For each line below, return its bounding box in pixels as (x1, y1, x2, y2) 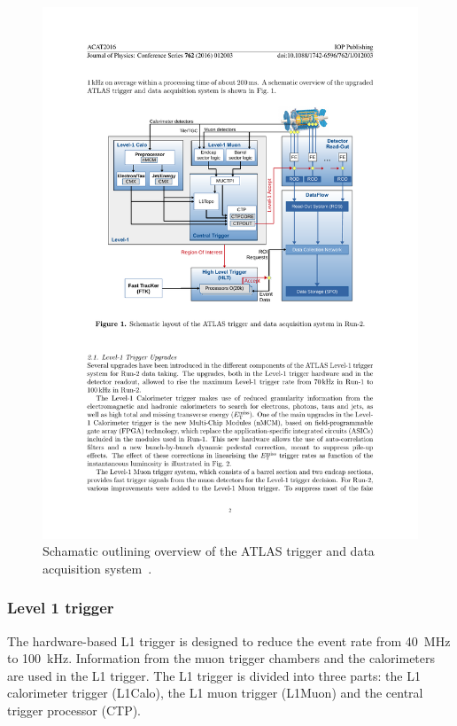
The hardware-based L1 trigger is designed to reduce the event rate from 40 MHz (7, 631, 451, 650)
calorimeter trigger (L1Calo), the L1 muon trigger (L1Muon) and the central (7, 683, 423, 702)
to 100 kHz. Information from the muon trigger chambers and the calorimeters (7, 649, 436, 667)
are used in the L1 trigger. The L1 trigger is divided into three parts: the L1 (7, 666, 421, 684)
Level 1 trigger (7, 597, 114, 619)
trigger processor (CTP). (7, 701, 142, 720)
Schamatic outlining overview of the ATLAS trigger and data (43, 542, 375, 560)
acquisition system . (43, 558, 152, 577)
